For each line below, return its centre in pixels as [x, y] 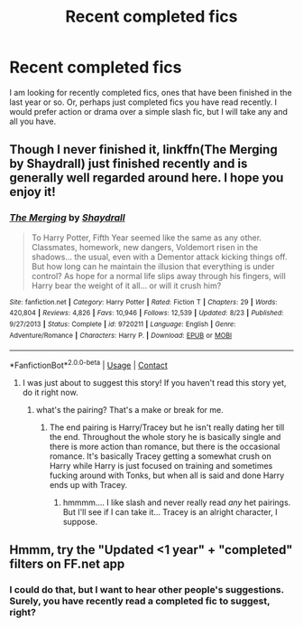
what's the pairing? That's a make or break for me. [129, 409]
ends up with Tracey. [88, 484]
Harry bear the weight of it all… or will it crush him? [126, 285]
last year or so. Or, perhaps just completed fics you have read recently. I [143, 102]
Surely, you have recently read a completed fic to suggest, [140, 601]
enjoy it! [32, 192]
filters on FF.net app [67, 564]
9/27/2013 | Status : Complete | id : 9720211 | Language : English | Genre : [123, 324]
